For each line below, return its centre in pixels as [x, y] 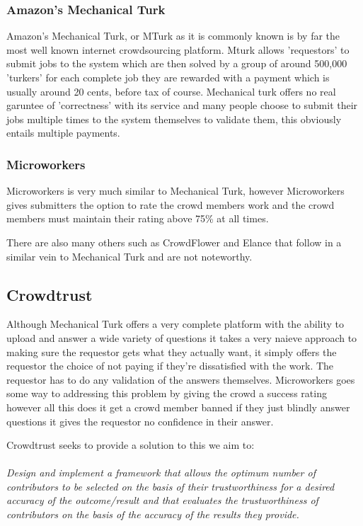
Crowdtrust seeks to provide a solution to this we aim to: [131, 445]
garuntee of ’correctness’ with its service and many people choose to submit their [182, 105]
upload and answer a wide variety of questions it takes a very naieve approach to [182, 337]
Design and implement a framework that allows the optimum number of [161, 473]
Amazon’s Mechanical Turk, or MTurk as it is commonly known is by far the [173, 36]
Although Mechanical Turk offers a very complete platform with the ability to [175, 324]
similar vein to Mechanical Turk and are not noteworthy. [129, 256]
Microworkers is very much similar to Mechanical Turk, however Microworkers [175, 191]
